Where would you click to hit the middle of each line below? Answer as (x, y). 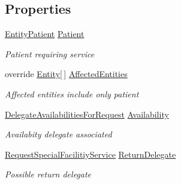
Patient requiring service (50, 53)
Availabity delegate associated (58, 134)
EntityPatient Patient (45, 34)
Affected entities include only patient (72, 93)
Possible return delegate (48, 174)
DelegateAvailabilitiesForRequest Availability (87, 114)
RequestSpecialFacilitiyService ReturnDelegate (90, 154)
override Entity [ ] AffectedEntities (66, 74)
